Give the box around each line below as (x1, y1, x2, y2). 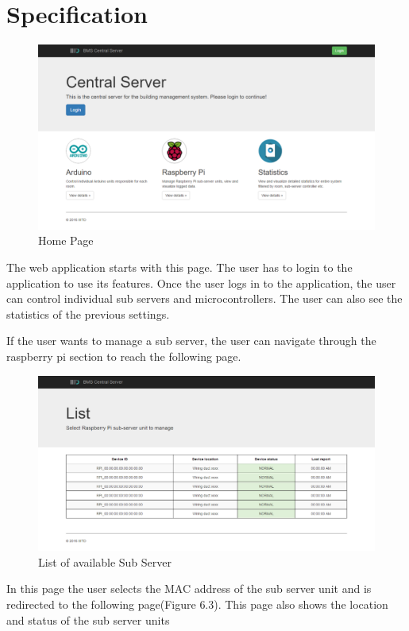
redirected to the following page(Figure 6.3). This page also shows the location (6, 596, 388, 613)
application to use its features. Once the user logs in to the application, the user (6, 274, 396, 291)
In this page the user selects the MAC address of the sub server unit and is (6, 580, 372, 597)
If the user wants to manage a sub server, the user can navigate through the (6, 332, 376, 349)
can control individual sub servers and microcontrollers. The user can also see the (6, 290, 403, 307)
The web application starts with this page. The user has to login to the (6, 259, 353, 276)
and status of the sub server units (6, 611, 170, 628)
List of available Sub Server (38, 553, 172, 570)
